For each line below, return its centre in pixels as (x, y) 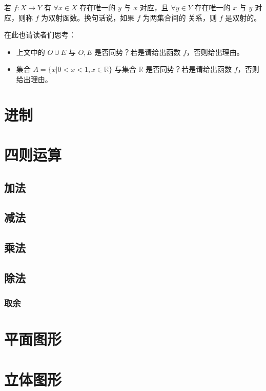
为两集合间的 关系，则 (180, 17)
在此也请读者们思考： (40, 35)
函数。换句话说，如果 (99, 17)
